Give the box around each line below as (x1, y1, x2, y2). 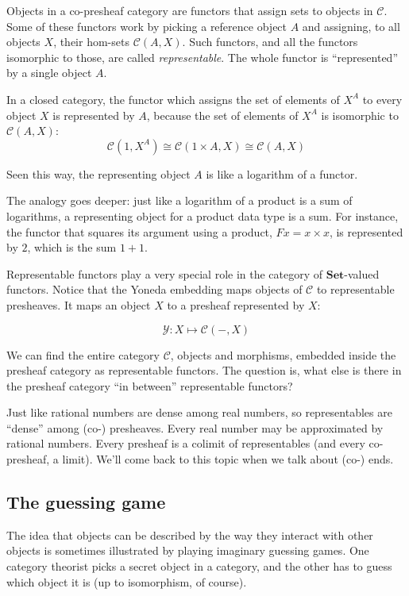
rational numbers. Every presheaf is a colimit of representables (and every (6, 435, 365, 452)
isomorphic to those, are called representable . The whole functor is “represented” (6, 48, 398, 65)
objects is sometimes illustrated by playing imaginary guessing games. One (6, 542, 369, 559)
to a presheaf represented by (167, 296, 305, 313)
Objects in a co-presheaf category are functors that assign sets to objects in (6, 2, 373, 18)
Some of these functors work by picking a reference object (6, 17, 287, 34)
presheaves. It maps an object (6, 296, 151, 313)
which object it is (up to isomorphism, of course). (6, 573, 247, 590)
